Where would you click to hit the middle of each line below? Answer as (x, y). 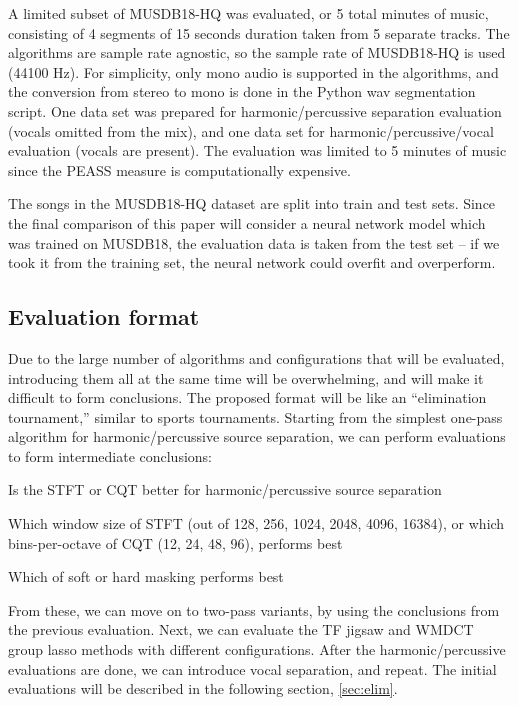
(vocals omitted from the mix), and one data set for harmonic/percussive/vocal (251, 130)
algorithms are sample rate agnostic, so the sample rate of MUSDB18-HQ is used (257, 52)
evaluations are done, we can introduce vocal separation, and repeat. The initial (252, 668)
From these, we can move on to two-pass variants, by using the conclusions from (254, 609)
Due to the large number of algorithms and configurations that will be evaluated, (256, 357)
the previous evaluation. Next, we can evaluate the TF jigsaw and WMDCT (241, 629)
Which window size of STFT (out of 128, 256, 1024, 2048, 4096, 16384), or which (256, 523)
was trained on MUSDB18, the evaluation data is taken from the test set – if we (254, 242)
